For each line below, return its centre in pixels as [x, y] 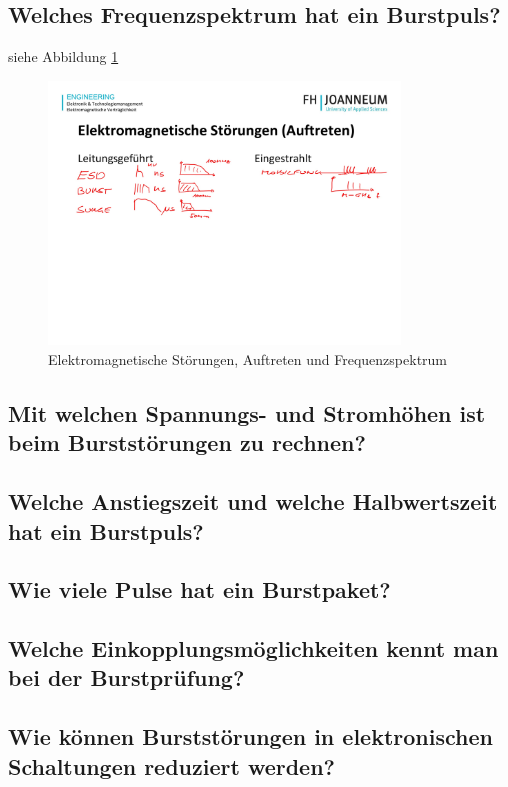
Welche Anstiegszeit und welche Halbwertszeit [253, 501]
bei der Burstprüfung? [126, 677]
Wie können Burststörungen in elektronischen [250, 736]
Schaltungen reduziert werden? [172, 765]
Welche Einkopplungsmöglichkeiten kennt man [253, 648]
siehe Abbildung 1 [63, 56]
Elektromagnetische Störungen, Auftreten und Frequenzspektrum [248, 358]
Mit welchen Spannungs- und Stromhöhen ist [247, 412]
